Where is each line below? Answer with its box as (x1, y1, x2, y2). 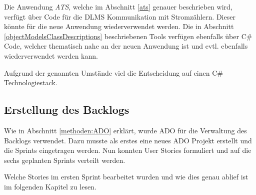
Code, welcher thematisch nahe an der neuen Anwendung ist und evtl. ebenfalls (4, 41, 248, 51)
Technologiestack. (4, 77, 57, 88)
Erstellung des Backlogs (4, 102, 129, 117)
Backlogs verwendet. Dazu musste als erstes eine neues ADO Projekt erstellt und (4, 135, 252, 145)
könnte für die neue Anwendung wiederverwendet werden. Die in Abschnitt (4, 21, 234, 32)
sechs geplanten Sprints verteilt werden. (4, 154, 125, 165)
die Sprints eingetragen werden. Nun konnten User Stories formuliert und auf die (4, 145, 251, 155)
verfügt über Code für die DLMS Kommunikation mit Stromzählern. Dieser (4, 11, 235, 22)
